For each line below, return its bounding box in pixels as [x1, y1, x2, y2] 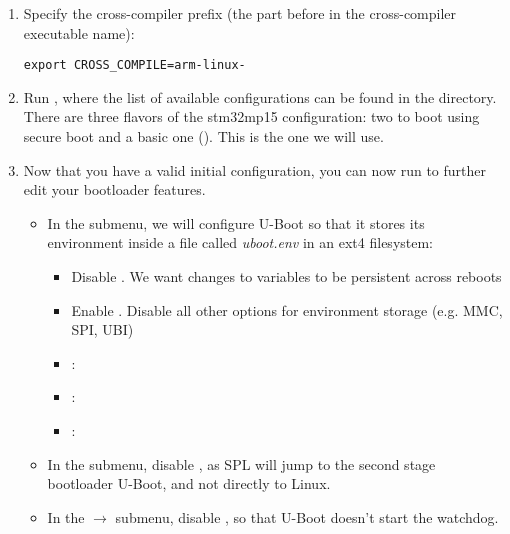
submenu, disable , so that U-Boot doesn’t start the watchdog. [115, 506, 499, 527]
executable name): [23, 22, 135, 43]
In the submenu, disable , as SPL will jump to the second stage [47, 453, 436, 474]
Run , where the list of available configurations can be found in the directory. [23, 86, 497, 107]
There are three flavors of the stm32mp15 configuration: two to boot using [23, 106, 480, 127]
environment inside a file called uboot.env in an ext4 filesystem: [47, 232, 434, 253]
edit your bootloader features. [23, 179, 206, 200]
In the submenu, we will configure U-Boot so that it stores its [47, 212, 425, 233]
